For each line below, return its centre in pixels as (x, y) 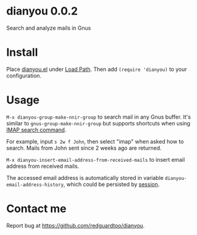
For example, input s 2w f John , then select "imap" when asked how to (95, 141)
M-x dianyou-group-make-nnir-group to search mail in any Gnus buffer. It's (99, 117)
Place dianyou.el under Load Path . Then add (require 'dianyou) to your (97, 69)
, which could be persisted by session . (112, 184)
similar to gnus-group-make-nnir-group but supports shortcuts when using (98, 123)
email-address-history (35, 185)
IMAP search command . (36, 130)
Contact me (36, 209)
